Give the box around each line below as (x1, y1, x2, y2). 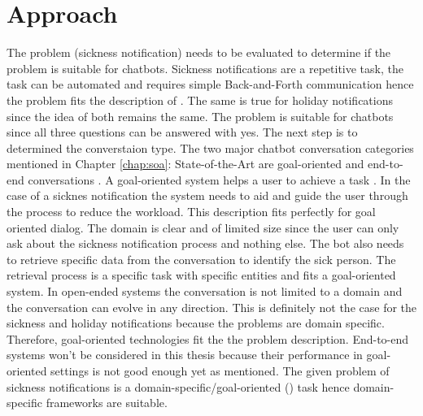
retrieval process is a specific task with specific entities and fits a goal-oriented (7, 266, 396, 284)
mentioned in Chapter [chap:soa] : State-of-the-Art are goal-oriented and (7, 155, 364, 172)
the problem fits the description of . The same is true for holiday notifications (7, 91, 394, 108)
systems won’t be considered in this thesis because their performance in (7, 346, 363, 363)
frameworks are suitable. (46, 394, 168, 411)
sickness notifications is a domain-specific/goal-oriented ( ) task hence (7, 378, 350, 395)
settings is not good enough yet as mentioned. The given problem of (50, 362, 390, 379)
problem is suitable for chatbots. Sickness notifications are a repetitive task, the (7, 59, 403, 76)
